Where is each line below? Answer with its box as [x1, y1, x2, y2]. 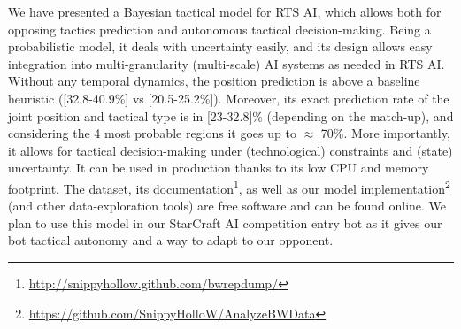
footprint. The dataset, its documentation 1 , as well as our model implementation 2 [8, 176, 450, 197]
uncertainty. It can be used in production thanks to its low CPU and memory [8, 158, 429, 177]
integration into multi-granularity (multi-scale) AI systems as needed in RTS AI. [8, 54, 445, 73]
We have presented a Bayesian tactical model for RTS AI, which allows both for [8, 3, 442, 20]
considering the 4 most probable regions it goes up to [8, 124, 296, 142]
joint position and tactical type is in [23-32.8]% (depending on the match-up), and [8, 106, 454, 125]
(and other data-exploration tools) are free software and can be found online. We [8, 196, 447, 215]
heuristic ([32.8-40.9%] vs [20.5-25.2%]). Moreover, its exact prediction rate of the [8, 88, 449, 107]
